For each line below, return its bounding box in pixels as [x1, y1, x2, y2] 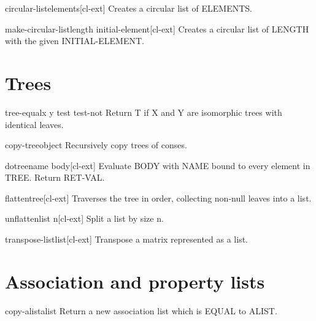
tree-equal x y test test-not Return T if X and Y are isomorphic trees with [5, 105, 282, 118]
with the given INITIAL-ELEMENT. [5, 34, 144, 47]
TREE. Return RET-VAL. [5, 171, 105, 184]
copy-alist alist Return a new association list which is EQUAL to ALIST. [5, 304, 277, 317]
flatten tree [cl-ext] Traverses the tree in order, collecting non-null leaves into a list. [5, 191, 312, 204]
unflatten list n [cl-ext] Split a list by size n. [5, 212, 164, 225]
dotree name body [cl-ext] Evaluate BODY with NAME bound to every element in [5, 159, 310, 172]
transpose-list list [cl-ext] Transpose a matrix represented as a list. [5, 233, 248, 246]
